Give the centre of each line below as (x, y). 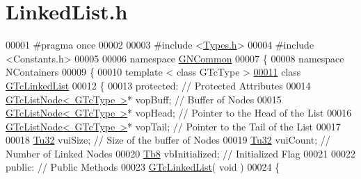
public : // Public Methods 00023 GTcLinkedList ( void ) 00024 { (143, 167)
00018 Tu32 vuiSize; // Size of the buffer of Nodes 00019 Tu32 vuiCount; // (168, 140)
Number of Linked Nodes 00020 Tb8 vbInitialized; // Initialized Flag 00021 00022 (181, 153)
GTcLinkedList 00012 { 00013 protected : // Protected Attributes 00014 (158, 85)
